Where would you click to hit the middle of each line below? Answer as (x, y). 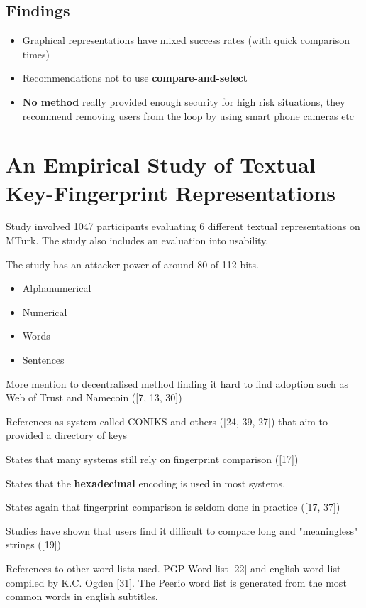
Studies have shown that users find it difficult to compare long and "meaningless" (182, 530)
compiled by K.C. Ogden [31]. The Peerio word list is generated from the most (176, 582)
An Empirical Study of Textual (161, 164)
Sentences (43, 360)
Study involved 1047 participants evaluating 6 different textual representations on (183, 226)
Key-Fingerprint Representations (171, 192)
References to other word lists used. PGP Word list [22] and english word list (173, 568)
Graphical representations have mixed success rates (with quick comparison (186, 40)
